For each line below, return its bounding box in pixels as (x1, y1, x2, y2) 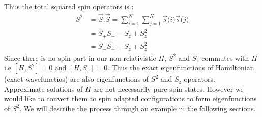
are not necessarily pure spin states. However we (93, 83, 244, 94)
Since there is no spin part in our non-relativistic (4, 52, 156, 63)
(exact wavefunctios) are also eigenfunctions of (4, 73, 149, 84)
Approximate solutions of (4, 83, 83, 94)
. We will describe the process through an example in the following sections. (19, 103, 256, 113)
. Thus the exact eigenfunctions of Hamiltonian (107, 62, 254, 73)
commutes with (201, 52, 249, 63)
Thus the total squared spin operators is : (4, 1, 134, 11)
